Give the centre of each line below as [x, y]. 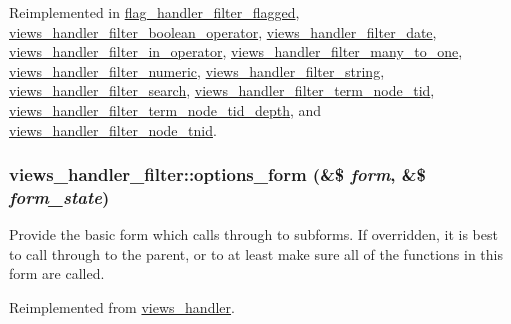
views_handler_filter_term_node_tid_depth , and [165, 109]
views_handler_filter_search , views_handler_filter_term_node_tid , [222, 90]
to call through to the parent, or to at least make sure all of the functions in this [256, 253]
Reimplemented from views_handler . [122, 307]
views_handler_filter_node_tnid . [113, 129]
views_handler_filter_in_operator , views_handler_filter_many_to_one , [236, 51]
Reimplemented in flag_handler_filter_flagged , [154, 12]
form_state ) [59, 197]
